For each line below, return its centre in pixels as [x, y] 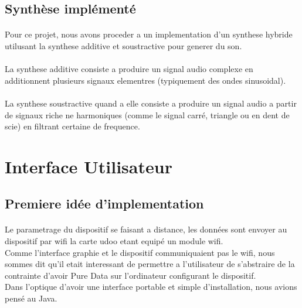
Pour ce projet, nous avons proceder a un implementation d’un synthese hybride [149, 34]
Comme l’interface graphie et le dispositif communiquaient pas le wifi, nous [140, 252]
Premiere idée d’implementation [104, 203]
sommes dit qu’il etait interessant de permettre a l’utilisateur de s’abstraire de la [150, 264]
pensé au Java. [31, 298]
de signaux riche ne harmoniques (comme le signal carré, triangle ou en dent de [147, 114]
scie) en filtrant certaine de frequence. [72, 126]
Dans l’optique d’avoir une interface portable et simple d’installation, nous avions [151, 287]
